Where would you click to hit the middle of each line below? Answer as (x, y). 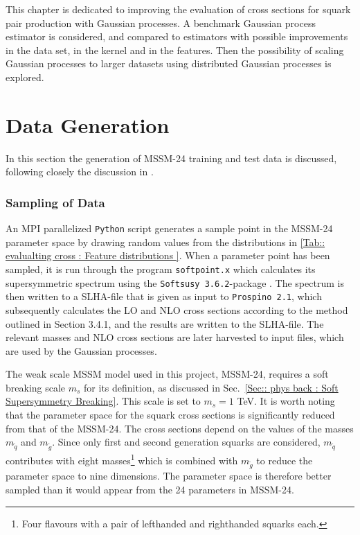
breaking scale (36, 387)
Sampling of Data (55, 202)
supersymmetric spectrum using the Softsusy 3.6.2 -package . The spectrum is (175, 282)
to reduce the (285, 460)
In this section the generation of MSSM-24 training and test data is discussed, (171, 158)
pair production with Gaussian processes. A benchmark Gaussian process (161, 23)
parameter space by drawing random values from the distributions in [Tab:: (165, 242)
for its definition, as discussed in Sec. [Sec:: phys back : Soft (211, 387)
